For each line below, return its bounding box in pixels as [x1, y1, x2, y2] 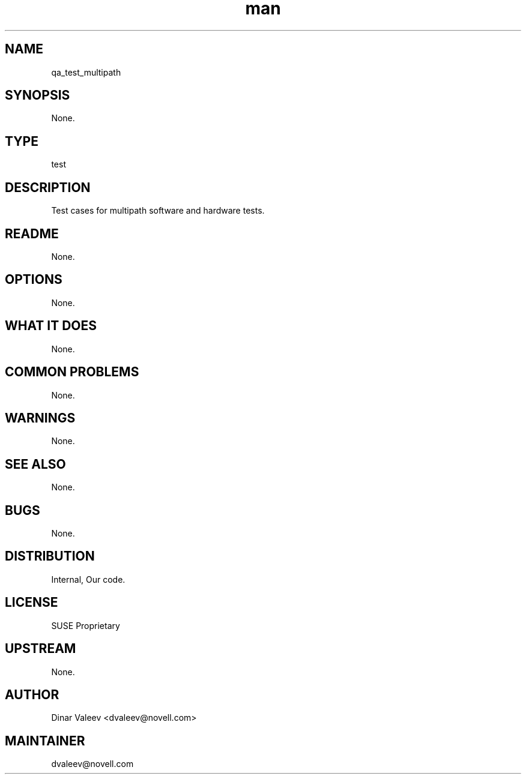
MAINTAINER [5, 733, 85, 748]
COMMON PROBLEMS [5, 364, 139, 380]
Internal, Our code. [51, 574, 125, 585]
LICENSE [5, 595, 58, 610]
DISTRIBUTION [5, 549, 95, 564]
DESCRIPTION [5, 179, 91, 195]
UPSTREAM [5, 641, 76, 657]
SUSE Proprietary [51, 620, 120, 631]
